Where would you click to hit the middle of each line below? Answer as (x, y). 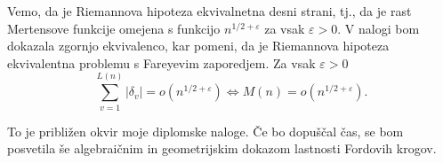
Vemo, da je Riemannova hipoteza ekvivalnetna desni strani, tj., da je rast (209, 11)
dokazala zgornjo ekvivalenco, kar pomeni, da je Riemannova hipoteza (198, 46)
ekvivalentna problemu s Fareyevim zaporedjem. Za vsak (161, 62)
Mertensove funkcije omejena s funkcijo (114, 28)
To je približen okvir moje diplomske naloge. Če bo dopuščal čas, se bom (205, 131)
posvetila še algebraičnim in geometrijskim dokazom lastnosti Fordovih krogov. (222, 148)
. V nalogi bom (379, 28)
